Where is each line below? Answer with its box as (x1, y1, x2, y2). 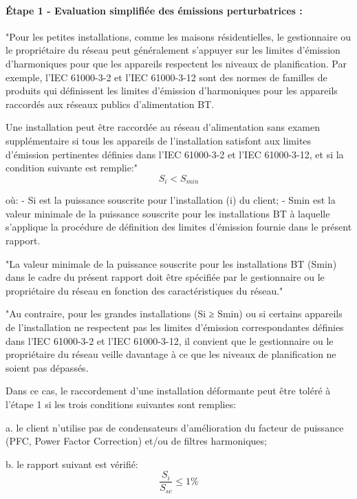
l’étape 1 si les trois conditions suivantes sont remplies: (6, 396, 237, 411)
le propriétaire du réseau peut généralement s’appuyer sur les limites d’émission (6, 43, 340, 57)
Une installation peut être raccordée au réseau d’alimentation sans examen (6, 120, 321, 134)
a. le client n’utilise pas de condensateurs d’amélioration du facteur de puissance (6, 420, 344, 434)
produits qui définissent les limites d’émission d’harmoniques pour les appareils (6, 83, 338, 98)
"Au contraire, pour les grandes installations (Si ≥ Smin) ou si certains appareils (6, 306, 343, 321)
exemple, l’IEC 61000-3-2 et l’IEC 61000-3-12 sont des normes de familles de (6, 70, 327, 84)
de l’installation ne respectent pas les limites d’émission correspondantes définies (6, 319, 344, 334)
